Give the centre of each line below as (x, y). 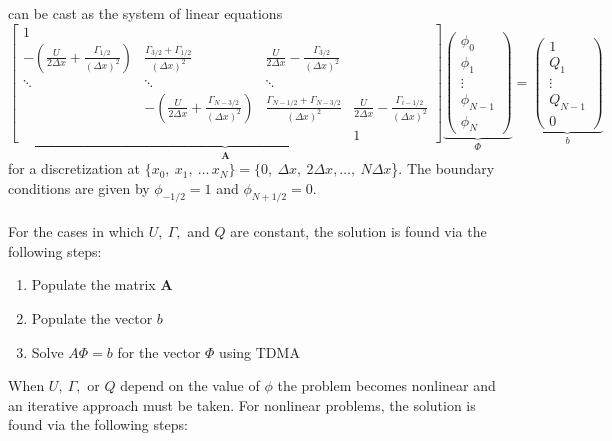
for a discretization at (74, 168)
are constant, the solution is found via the (358, 231)
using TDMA (259, 351)
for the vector (159, 351)
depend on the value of (190, 385)
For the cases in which (76, 231)
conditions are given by (79, 187)
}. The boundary (443, 168)
